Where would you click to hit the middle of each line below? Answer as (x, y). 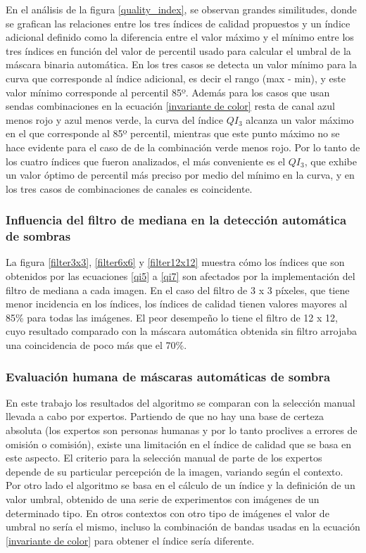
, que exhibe (330, 161)
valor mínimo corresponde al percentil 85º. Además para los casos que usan (168, 92)
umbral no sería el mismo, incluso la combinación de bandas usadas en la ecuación (183, 527)
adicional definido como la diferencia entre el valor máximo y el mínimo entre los (180, 37)
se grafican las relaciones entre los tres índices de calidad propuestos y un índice (178, 23)
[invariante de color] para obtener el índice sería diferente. (130, 540)
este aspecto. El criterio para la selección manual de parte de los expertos (164, 458)
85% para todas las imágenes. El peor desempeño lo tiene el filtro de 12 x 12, (172, 317)
